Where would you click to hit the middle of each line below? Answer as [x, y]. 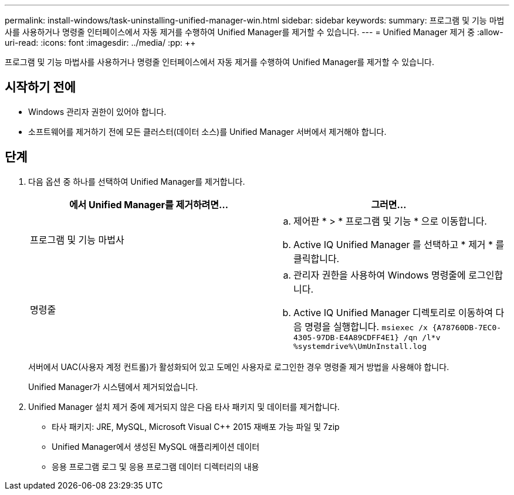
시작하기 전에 [40, 87]
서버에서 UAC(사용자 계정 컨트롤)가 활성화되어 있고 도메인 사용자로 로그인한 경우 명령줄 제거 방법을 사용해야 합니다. [239, 367]
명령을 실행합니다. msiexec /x [366, 326]
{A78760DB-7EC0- [467, 327]
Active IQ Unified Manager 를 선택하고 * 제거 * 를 [399, 244]
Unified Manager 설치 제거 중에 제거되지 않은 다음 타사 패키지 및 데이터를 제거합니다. [184, 406]
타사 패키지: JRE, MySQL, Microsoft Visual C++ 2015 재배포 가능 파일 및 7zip [196, 426]
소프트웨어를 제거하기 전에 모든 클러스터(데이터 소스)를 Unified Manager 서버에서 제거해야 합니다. [207, 131]
